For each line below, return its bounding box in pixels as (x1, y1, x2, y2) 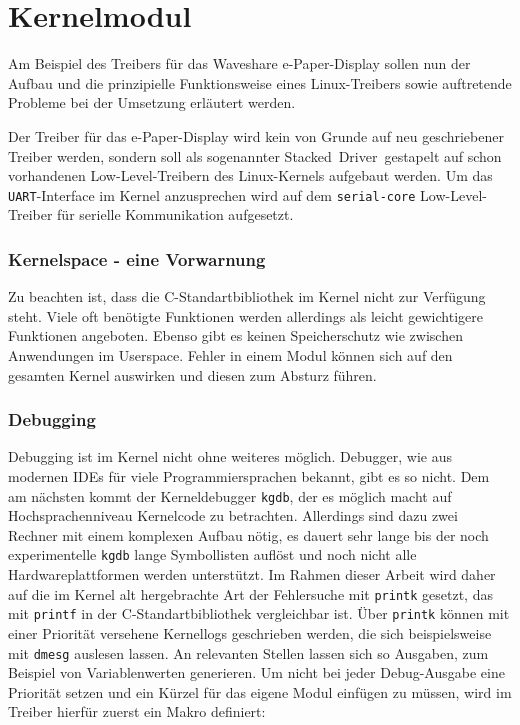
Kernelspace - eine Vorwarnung (8, 246, 266, 271)
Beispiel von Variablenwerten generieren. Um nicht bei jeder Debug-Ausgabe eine (8, 662, 505, 683)
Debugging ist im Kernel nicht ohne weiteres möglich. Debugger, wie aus (8, 446, 453, 467)
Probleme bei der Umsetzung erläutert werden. (8, 92, 296, 113)
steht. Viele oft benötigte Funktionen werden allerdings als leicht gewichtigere (8, 305, 483, 326)
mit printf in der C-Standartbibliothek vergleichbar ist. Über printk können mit (8, 603, 510, 624)
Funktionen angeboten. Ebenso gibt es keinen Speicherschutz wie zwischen (8, 325, 463, 346)
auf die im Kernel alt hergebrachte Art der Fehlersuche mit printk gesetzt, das (8, 583, 493, 604)
